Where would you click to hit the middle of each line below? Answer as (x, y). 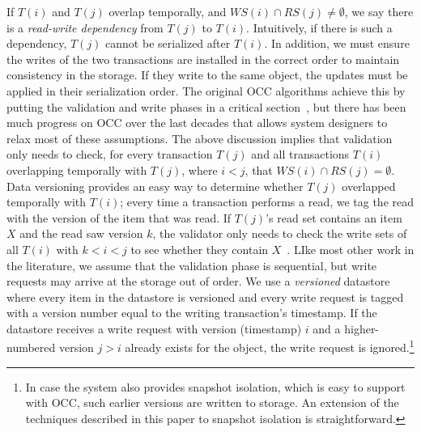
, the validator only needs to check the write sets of (280, 233)
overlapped (369, 186)
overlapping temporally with (77, 169)
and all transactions (300, 154)
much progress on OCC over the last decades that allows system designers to (197, 123)
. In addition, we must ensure (337, 43)
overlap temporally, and (168, 11)
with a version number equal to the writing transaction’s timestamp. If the (192, 313)
